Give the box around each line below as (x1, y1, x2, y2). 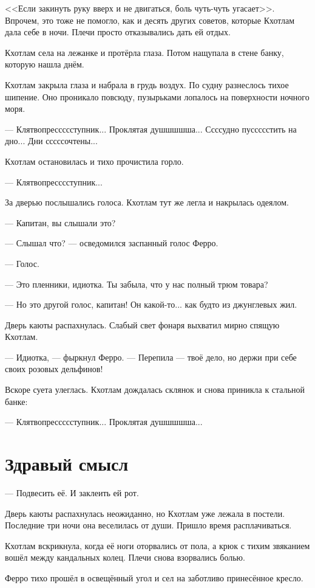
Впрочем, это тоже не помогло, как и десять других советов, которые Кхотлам (5, 13, 295, 26)
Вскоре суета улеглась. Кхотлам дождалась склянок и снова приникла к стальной (5, 383, 305, 396)
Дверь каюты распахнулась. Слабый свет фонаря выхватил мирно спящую (5, 318, 280, 331)
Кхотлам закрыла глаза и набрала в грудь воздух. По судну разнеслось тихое (5, 78, 289, 91)
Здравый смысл (5, 451, 129, 476)
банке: (5, 395, 28, 407)
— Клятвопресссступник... (5, 175, 103, 188)
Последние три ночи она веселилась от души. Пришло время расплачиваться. (5, 519, 292, 531)
